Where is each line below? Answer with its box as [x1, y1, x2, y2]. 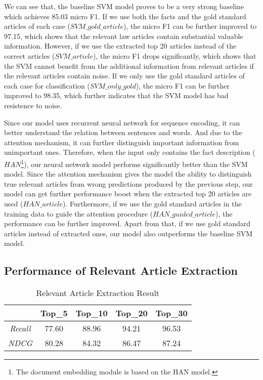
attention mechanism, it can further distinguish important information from [4, 137, 239, 147]
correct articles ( [4, 50, 55, 61]
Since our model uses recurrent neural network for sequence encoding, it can [4, 117, 240, 128]
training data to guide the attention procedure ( [4, 208, 153, 219]
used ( [4, 198, 23, 208]
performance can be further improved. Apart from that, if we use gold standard [4, 218, 251, 229]
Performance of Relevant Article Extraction [4, 263, 238, 278]
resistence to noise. [4, 100, 62, 110]
